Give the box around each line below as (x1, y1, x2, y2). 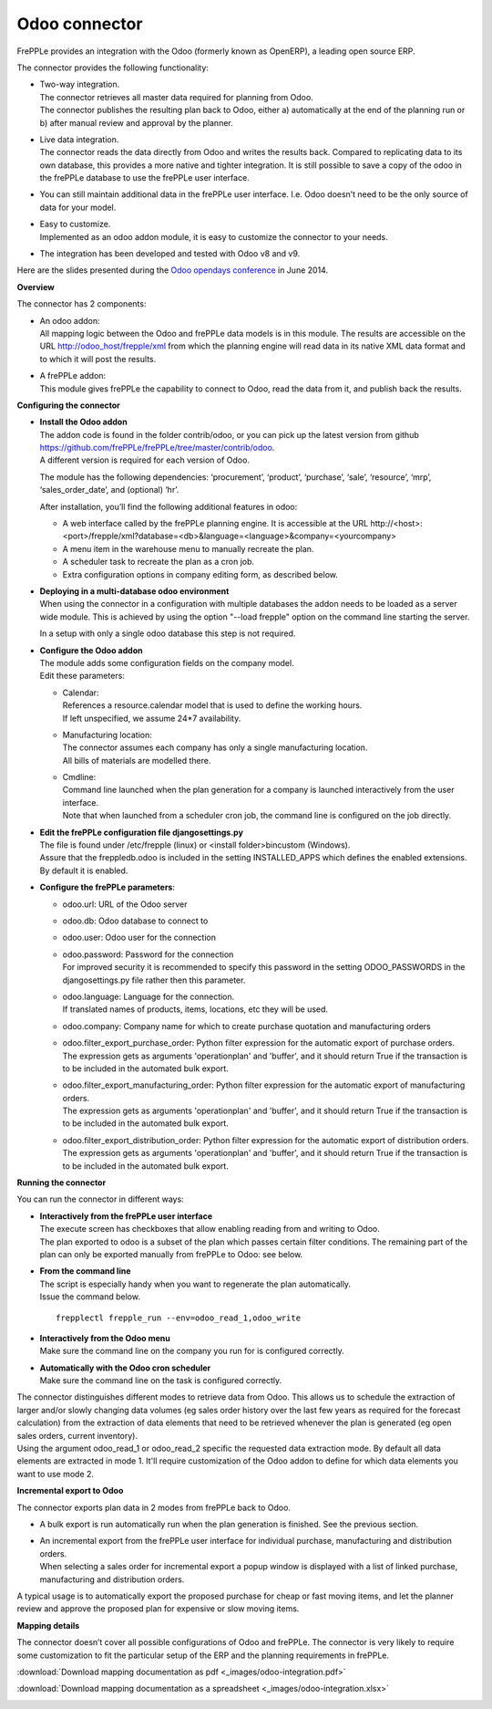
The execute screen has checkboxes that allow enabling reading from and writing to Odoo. (39, 1224, 380, 1235)
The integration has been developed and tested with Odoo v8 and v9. (39, 248, 301, 259)
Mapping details (16, 1620, 80, 1631)
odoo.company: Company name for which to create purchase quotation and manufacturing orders (62, 1020, 432, 1031)
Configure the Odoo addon (39, 644, 143, 656)
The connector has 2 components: (16, 298, 147, 309)
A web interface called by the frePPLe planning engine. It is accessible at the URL (62, 518, 369, 529)
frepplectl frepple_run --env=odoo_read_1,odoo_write (56, 1312, 301, 1323)
